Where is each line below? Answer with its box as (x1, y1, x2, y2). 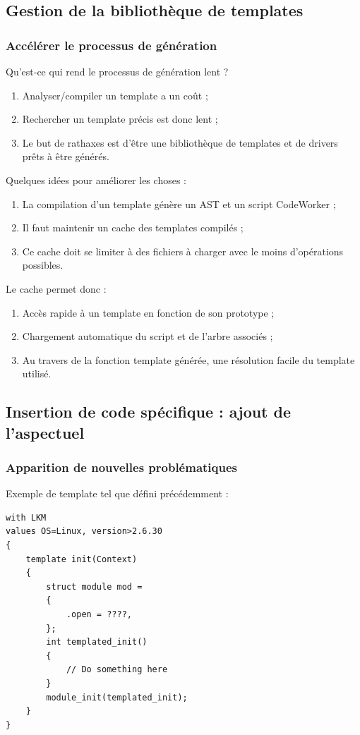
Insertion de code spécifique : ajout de (6, 401, 292, 423)
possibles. (22, 257, 64, 272)
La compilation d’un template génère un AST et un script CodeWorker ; (22, 196, 336, 211)
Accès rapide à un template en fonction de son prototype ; (22, 305, 275, 320)
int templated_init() (46, 637, 148, 648)
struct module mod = (46, 581, 143, 592)
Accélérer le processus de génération (6, 36, 217, 54)
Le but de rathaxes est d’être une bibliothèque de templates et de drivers (22, 135, 338, 150)
